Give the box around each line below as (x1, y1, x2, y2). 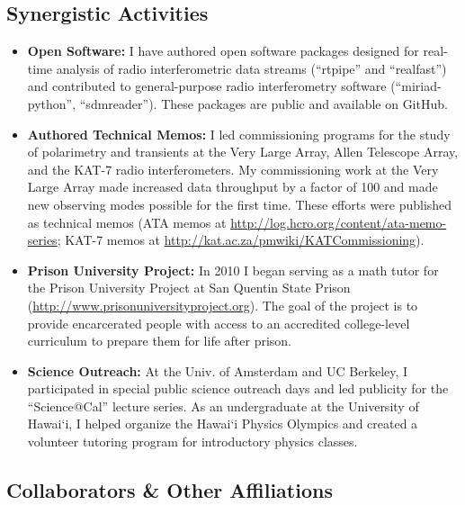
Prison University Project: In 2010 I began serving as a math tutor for (27, 260, 439, 279)
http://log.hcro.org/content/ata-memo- (230, 212, 447, 231)
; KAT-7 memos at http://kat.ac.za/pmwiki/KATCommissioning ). (57, 230, 425, 249)
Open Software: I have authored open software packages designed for (27, 41, 419, 60)
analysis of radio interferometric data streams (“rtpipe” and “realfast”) (56, 59, 447, 77)
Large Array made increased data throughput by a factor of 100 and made (27, 177, 438, 196)
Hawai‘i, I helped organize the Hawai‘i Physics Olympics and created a (27, 414, 418, 433)
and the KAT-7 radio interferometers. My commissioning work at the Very (27, 159, 439, 178)
